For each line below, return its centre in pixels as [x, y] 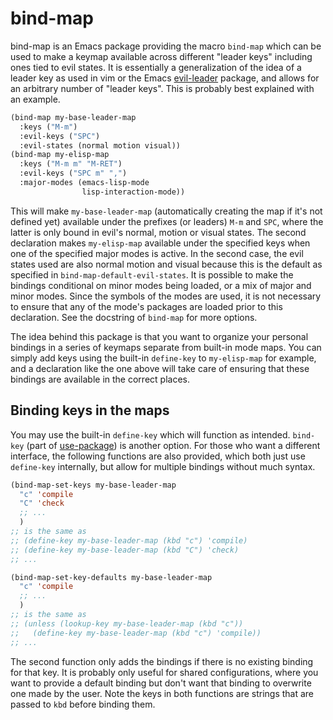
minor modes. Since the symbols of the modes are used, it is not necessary [166, 296]
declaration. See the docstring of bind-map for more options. [134, 317]
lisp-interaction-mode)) [133, 192]
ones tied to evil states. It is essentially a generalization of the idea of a [156, 67]
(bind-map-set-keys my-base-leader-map [93, 485]
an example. [35, 99]
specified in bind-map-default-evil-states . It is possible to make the [152, 274]
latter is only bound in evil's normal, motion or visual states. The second [158, 232]
